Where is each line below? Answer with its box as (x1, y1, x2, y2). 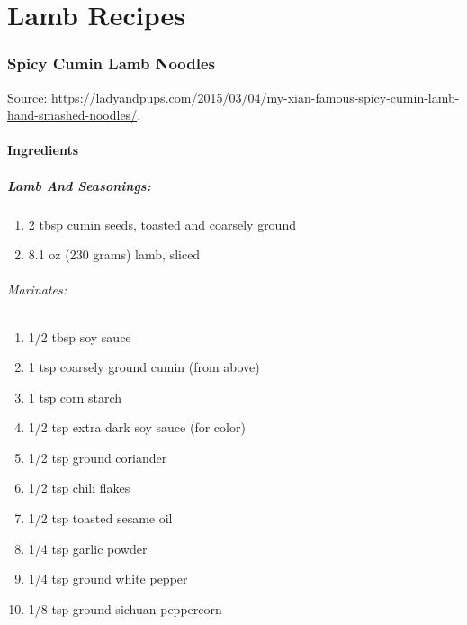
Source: (7, 87, 48, 106)
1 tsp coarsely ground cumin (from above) (28, 358, 260, 376)
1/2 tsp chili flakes (28, 478, 130, 497)
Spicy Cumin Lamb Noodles (7, 52, 215, 75)
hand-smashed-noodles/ (7, 105, 138, 124)
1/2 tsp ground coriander (28, 448, 167, 466)
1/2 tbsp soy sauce (28, 327, 131, 346)
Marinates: (7, 280, 67, 299)
